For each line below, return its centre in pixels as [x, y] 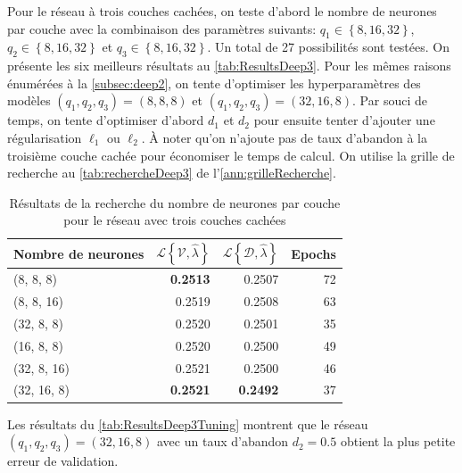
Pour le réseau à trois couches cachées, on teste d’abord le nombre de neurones [222, 11]
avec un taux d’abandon [223, 441]
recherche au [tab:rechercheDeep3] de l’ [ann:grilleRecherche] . [172, 173]
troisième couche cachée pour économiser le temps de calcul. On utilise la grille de [231, 155]
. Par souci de [390, 100]
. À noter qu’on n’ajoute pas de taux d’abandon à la [284, 137]
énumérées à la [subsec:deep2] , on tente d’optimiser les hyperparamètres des [214, 83]
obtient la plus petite [398, 441]
